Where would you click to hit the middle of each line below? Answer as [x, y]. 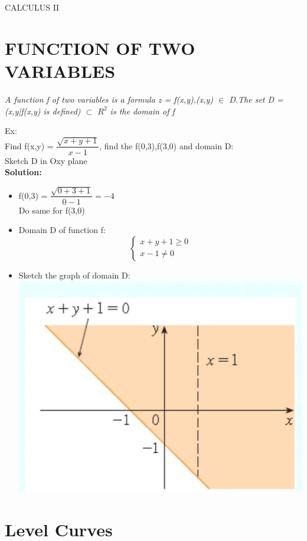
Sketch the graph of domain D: [74, 275]
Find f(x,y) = [29, 145]
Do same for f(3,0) [52, 210]
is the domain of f [142, 111]
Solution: [23, 172]
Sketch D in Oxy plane [46, 160]
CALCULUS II [32, 7]
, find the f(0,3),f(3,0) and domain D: [166, 145]
